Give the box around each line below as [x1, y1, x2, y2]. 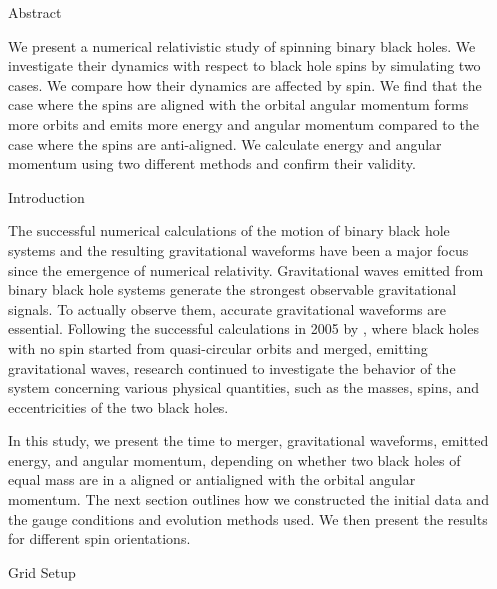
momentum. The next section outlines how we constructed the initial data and [8, 489, 489, 510]
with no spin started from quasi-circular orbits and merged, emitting [8, 337, 428, 358]
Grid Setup [8, 561, 76, 582]
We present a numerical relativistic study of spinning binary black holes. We [8, 35, 476, 56]
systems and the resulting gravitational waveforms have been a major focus [8, 239, 469, 260]
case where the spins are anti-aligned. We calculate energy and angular [8, 133, 442, 154]
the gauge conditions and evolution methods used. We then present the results [8, 508, 488, 529]
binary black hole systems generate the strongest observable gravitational [8, 279, 457, 300]
